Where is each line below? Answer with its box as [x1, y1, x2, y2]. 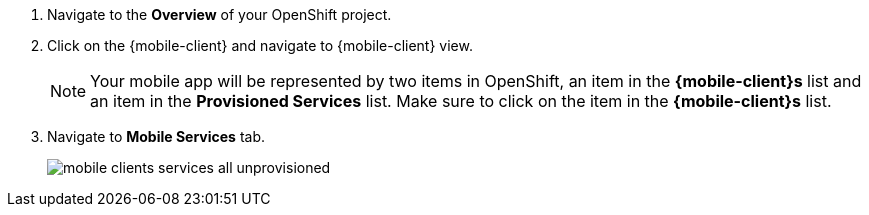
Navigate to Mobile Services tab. [47, 128, 266, 145]
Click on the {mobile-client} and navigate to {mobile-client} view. [47, 37, 473, 54]
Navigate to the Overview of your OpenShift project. [47, 6, 392, 23]
